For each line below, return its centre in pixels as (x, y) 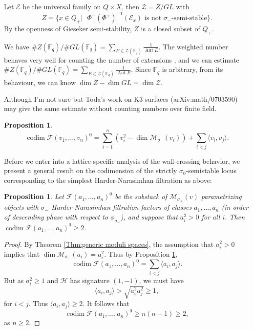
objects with (21, 207)
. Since (141, 69)
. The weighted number (193, 46)
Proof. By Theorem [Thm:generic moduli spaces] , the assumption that (109, 244)
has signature (90, 280)
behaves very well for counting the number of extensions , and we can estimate (122, 59)
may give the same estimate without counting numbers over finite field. (110, 108)
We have (17, 46)
